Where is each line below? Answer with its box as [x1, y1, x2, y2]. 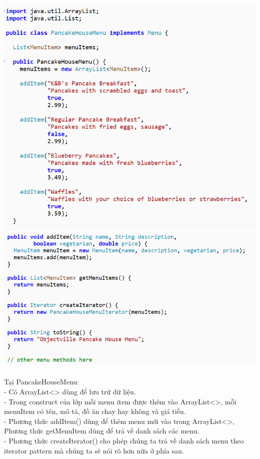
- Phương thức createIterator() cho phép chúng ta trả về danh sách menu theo [4, 435, 244, 445]
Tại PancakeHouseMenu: [4, 376, 79, 387]
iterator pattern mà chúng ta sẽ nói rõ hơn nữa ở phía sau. [4, 445, 184, 455]
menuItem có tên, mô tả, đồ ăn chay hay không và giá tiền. [4, 406, 186, 416]
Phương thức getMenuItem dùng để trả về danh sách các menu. [4, 425, 199, 436]
